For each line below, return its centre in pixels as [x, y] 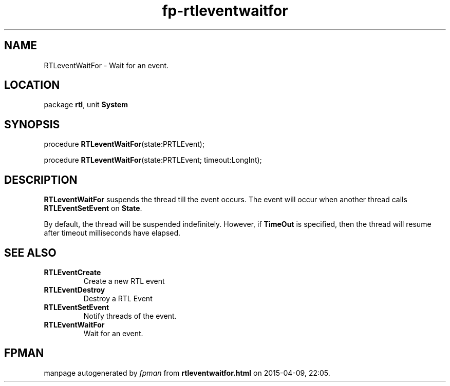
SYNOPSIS [32, 124]
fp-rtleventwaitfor [225, 11]
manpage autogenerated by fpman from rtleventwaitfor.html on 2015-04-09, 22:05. [187, 373]
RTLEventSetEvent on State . [93, 208]
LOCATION [32, 85]
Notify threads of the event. [130, 316]
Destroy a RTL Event [118, 298]
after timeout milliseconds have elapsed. [112, 233]
